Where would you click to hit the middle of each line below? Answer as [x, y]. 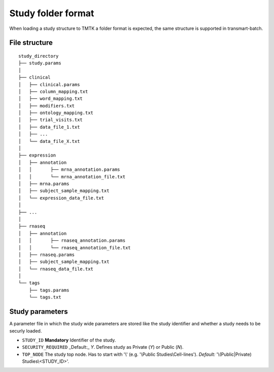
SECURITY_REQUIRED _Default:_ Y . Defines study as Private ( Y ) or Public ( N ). [103, 347]
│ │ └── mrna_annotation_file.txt [72, 177]
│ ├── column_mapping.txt [53, 91]
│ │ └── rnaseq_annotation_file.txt [75, 248]
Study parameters [39, 312]
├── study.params [40, 63]
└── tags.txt [45, 297]
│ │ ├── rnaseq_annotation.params [72, 240]
